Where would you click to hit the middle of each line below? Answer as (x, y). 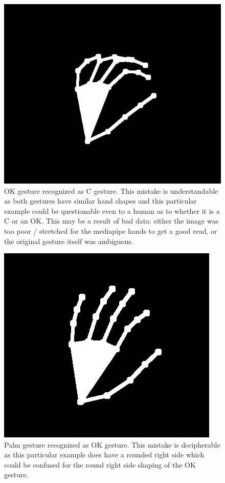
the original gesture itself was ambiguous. (69, 241)
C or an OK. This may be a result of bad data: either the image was (111, 221)
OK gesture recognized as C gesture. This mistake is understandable (111, 190)
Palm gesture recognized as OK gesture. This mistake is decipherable (112, 444)
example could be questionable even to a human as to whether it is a (112, 210)
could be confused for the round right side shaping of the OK (100, 464)
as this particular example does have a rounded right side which (104, 455)
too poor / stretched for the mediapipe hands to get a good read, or (111, 230)
